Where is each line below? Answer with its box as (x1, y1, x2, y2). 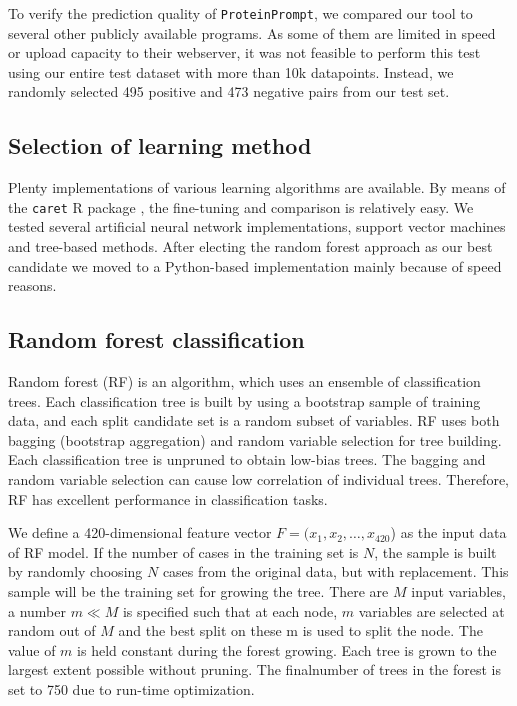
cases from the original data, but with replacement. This (162, 561, 509, 582)
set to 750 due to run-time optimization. (8, 678, 255, 699)
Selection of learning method (8, 130, 312, 161)
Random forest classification (8, 324, 305, 355)
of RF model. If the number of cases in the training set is (8, 541, 359, 562)
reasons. (8, 275, 57, 296)
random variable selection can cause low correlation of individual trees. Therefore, (8, 469, 510, 490)
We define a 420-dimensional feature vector (8, 522, 272, 543)
